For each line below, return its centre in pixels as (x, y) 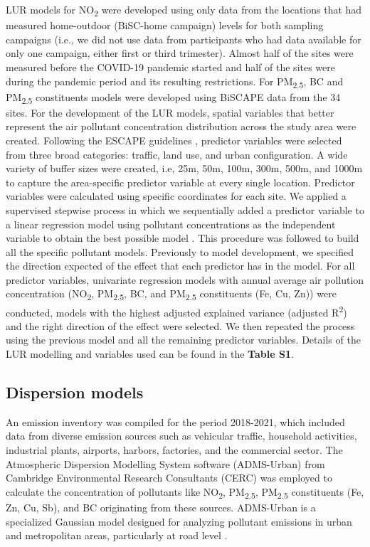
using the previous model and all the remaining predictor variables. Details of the (183, 340)
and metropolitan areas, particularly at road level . (117, 535)
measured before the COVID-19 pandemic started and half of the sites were (171, 67)
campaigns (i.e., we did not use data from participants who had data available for (184, 39)
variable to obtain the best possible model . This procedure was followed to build (183, 238)
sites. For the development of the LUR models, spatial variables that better (170, 112)
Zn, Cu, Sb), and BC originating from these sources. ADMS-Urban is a (161, 507)
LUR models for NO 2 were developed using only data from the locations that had (184, 10)
